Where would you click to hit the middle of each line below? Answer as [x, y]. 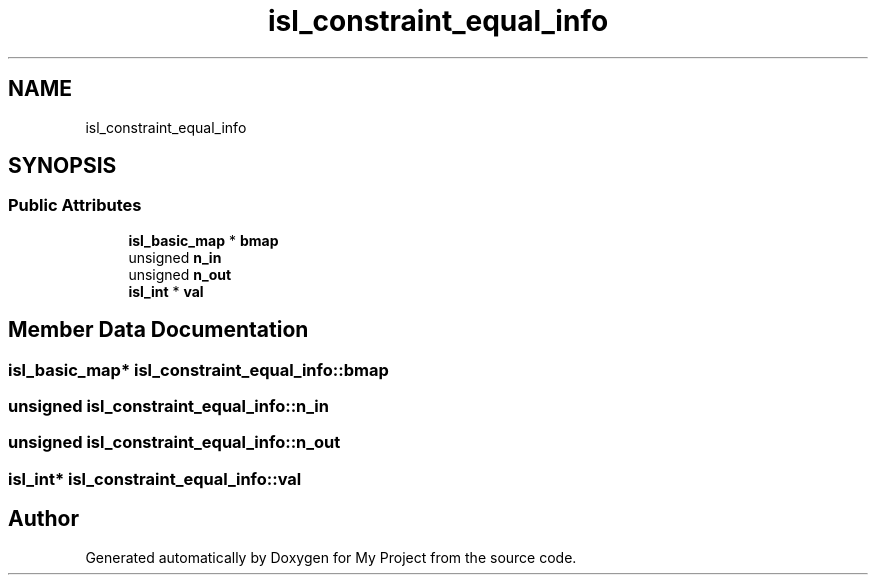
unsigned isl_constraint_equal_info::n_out [174, 442]
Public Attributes [75, 205]
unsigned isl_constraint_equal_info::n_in [168, 406]
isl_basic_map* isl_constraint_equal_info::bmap [198, 369]
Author [43, 519]
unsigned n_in [175, 257]
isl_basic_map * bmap [203, 240]
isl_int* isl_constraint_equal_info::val [155, 478]
